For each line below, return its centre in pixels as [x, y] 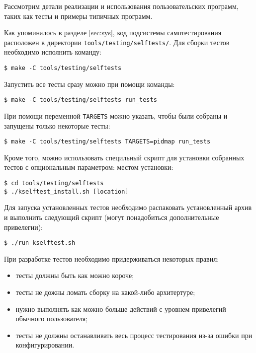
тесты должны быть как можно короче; [75, 275]
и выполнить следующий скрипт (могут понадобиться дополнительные [112, 217]
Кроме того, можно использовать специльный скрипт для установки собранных [124, 157]
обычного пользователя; [51, 318]
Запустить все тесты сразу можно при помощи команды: [89, 84]
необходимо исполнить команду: [53, 52]
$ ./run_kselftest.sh [40, 243]
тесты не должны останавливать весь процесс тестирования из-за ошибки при [134, 335]
